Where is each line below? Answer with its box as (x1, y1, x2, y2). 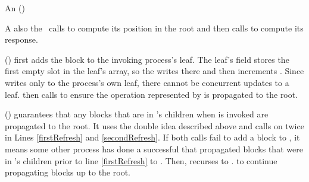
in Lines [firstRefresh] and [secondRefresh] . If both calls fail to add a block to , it (5, 131, 300, 143)
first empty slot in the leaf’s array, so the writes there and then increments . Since (5, 65, 304, 77)
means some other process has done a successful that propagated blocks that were (5, 142, 303, 155)
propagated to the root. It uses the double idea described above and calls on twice (5, 119, 304, 132)
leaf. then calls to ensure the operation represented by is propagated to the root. (5, 88, 298, 100)
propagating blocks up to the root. (5, 166, 130, 178)
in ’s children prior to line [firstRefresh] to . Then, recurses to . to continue (5, 154, 277, 167)
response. (5, 33, 38, 46)
